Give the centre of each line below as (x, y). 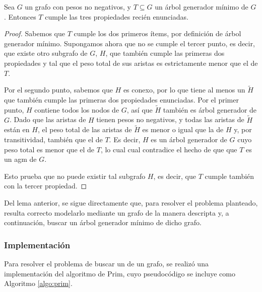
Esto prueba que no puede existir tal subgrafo (75, 176)
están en (17, 129)
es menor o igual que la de (183, 129)
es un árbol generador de (189, 139)
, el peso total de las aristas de (85, 129)
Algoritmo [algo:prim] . (38, 283)
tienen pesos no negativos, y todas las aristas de (170, 119)
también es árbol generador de (210, 109)
